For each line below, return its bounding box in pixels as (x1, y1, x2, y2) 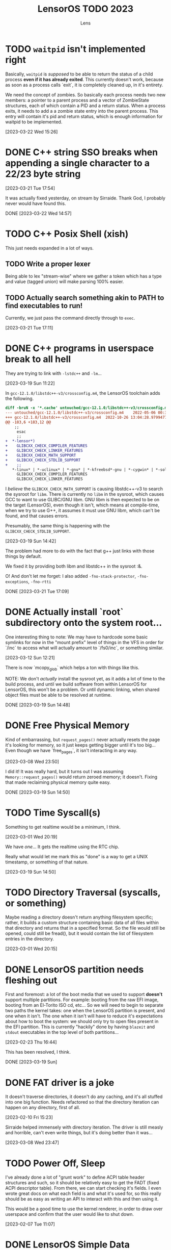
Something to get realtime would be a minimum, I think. (5, 824, 121, 830)
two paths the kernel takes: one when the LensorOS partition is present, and (5, 1008, 165, 1014)
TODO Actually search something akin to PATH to (5, 293, 164, 302)
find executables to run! (5, 301, 83, 310)
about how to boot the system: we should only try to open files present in (5, 1018, 159, 1025)
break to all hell (5, 353, 71, 365)
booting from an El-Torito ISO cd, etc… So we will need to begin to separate (5, 1002, 164, 1008)
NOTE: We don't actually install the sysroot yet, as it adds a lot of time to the (5, 675, 165, 681)
